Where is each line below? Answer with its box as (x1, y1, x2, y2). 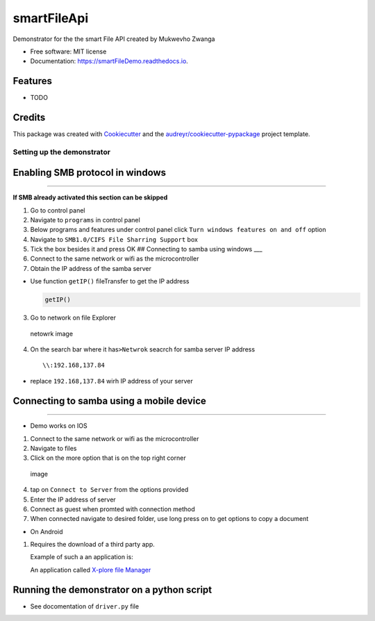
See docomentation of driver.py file (30, 602, 139, 611)
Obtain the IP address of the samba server (30, 264, 152, 272)
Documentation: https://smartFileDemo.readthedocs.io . (30, 57, 189, 65)
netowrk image (30, 329, 73, 338)
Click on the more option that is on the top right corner (30, 454, 187, 462)
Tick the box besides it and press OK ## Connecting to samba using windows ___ (30, 245, 263, 254)
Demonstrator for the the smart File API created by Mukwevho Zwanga (12, 35, 215, 43)
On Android (30, 527, 63, 536)
